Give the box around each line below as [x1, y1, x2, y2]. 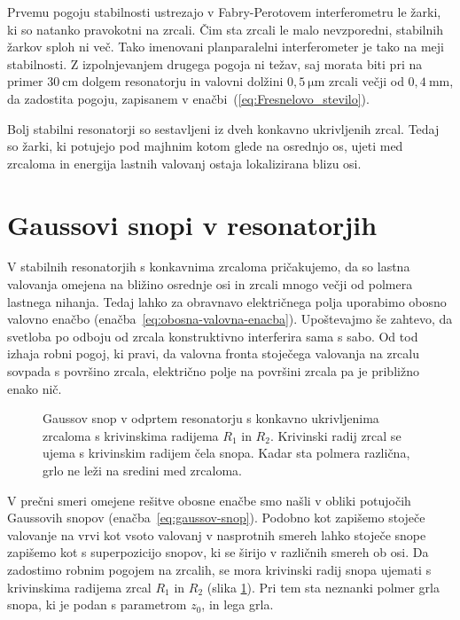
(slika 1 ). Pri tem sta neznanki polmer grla [207, 577, 440, 596]
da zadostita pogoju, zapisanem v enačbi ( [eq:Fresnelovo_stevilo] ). [7, 89, 370, 107]
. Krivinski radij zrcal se [269, 426, 402, 444]
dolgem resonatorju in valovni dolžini [82, 72, 284, 90]
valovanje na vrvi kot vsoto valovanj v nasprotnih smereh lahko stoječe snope [7, 525, 426, 544]
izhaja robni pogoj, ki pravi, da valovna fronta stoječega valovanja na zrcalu [7, 344, 420, 363]
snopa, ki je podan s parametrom [7, 595, 187, 614]
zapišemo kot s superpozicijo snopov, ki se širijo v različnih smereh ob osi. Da [7, 543, 429, 561]
